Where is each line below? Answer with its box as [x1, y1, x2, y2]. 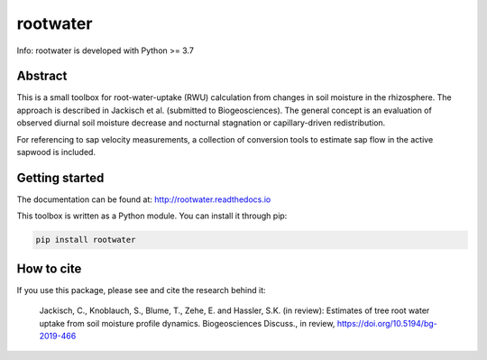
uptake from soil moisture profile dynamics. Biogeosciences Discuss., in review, [39, 318, 335, 328]
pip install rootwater [35, 235, 136, 245]
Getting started [16, 170, 105, 185]
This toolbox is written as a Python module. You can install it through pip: [16, 210, 288, 221]
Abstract [16, 69, 68, 84]
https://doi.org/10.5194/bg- [336, 318, 437, 328]
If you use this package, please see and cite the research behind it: [16, 284, 266, 295]
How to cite [16, 261, 82, 276]
